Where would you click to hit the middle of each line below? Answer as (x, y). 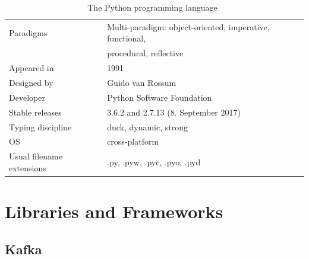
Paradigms (28, 32)
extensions (28, 167)
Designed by (31, 82)
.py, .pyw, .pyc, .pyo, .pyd (154, 162)
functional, (127, 38)
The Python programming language (152, 7)
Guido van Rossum (142, 82)
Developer (27, 97)
